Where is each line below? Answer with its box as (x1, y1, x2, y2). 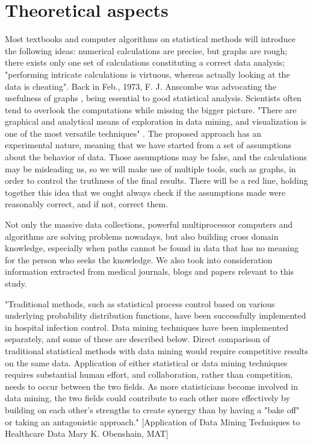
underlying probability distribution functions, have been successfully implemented (5, 309, 306, 322)
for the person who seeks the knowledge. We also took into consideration (5, 253, 273, 266)
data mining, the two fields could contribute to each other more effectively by (5, 392, 290, 404)
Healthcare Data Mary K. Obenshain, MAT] (5, 427, 169, 440)
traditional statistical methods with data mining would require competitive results (5, 344, 308, 357)
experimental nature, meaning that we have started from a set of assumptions (5, 139, 292, 151)
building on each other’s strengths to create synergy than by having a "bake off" (5, 403, 300, 416)
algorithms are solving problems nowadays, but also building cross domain (5, 230, 279, 242)
